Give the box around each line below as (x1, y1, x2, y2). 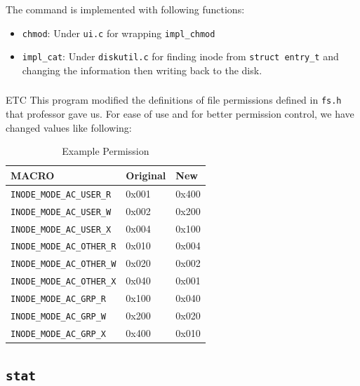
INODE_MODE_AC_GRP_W (11, 312, 107, 322)
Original (126, 167, 166, 182)
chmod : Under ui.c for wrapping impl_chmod (22, 25, 215, 40)
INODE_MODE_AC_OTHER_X (11, 277, 116, 287)
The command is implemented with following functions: (6, 2, 245, 16)
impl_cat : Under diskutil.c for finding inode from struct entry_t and (22, 49, 339, 64)
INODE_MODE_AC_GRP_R (11, 294, 107, 305)
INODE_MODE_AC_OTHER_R (11, 242, 116, 252)
